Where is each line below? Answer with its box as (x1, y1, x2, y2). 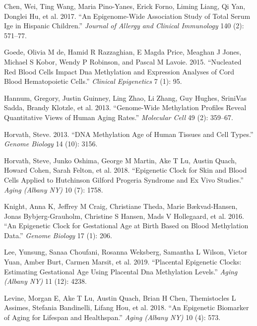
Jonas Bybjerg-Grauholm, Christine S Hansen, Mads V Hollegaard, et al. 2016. (4, 210, 244, 221)
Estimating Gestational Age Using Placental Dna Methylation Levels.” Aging (4, 266, 238, 276)
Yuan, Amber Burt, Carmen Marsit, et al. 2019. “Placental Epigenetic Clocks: (4, 257, 242, 267)
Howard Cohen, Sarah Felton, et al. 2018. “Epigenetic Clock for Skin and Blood (4, 165, 247, 175)
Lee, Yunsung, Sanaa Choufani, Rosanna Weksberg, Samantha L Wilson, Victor (4, 247, 248, 257)
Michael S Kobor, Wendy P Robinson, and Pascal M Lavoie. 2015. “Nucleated (4, 56, 242, 66)
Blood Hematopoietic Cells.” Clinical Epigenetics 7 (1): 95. (4, 76, 182, 86)
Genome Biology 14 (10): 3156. (4, 138, 98, 149)
